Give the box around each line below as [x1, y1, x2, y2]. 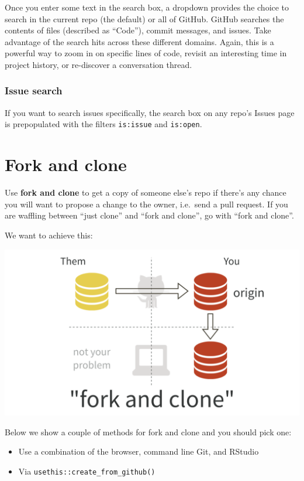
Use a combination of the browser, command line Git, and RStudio [18, 445, 259, 458]
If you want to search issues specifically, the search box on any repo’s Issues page [5, 106, 295, 118]
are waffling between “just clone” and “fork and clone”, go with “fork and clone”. [5, 209, 294, 221]
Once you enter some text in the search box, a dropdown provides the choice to [5, 1, 289, 13]
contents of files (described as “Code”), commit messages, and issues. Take [5, 24, 271, 36]
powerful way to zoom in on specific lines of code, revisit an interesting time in [5, 47, 287, 59]
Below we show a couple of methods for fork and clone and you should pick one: [5, 425, 292, 438]
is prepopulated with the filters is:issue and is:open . [5, 118, 202, 130]
